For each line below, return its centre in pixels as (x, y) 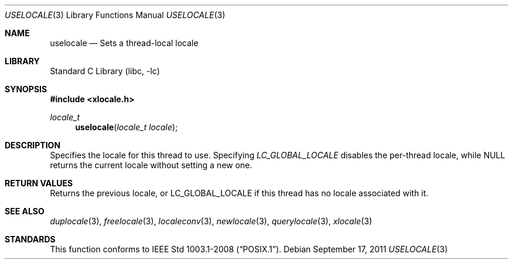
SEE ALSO (25, 211)
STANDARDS (30, 239)
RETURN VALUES (39, 183)
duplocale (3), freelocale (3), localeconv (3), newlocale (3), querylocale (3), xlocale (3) (211, 221)
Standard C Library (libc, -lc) (105, 71)
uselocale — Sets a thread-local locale (124, 43)
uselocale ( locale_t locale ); (126, 127)
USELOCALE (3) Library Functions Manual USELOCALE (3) (115, 15)
